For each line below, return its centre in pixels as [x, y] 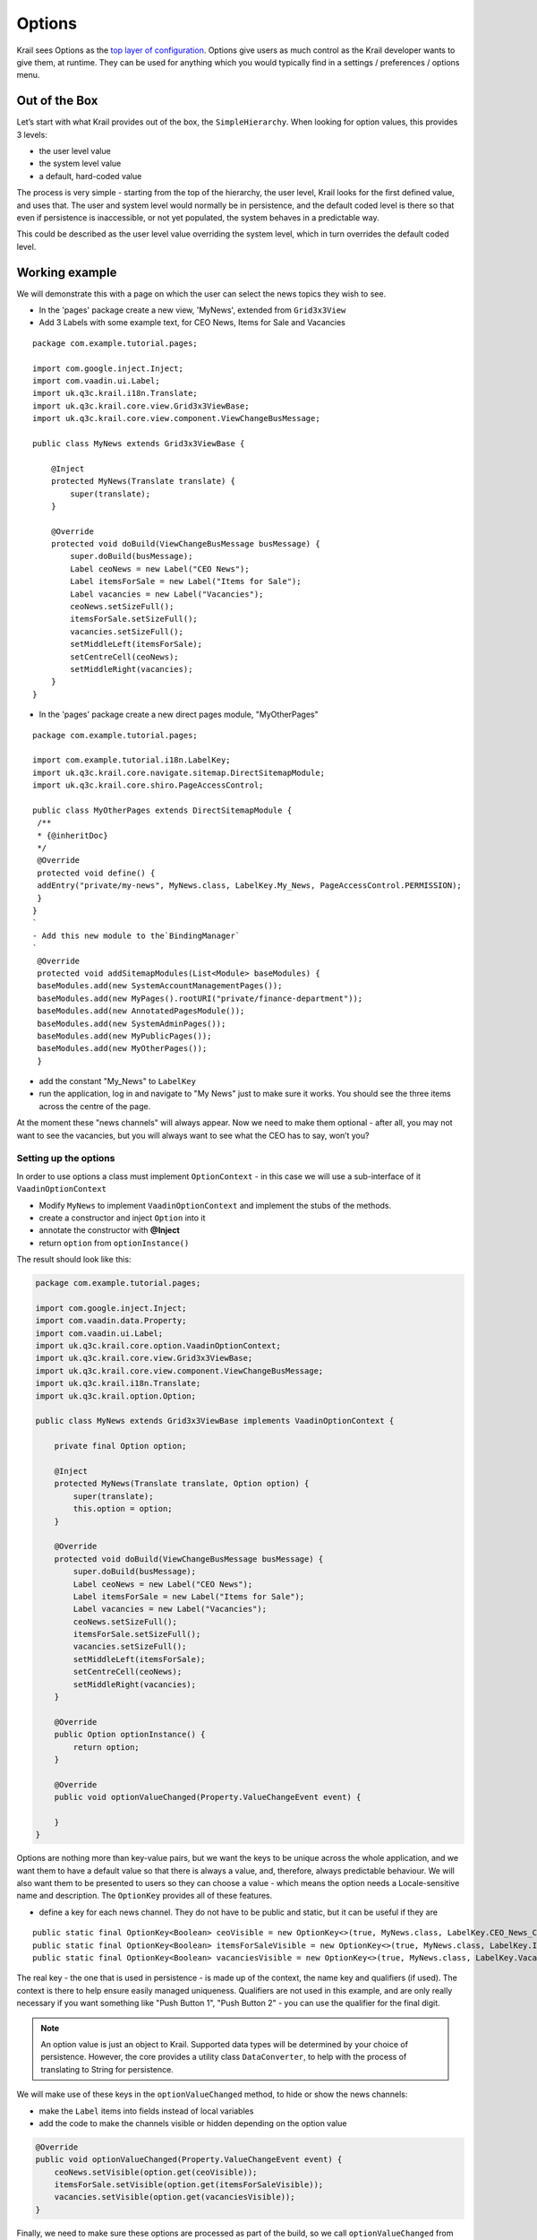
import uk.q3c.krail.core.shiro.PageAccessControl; [148, 785]
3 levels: [32, 134]
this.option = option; [123, 1509]
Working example [67, 272]
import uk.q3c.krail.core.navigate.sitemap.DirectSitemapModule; [179, 772]
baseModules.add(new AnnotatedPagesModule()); [141, 1011]
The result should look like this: [74, 1260]
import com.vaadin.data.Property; [111, 1321]
